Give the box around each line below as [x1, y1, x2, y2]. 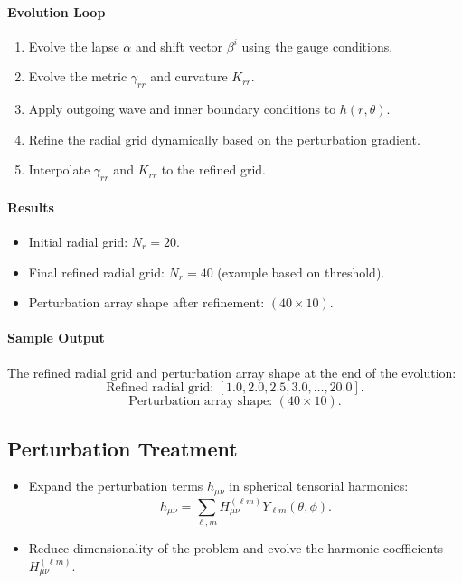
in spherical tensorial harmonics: [229, 476, 409, 495]
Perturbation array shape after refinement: [28, 293, 265, 312]
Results [7, 197, 54, 216]
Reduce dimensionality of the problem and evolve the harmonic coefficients [28, 538, 443, 557]
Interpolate [28, 160, 90, 179]
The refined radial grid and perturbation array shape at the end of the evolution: [7, 362, 457, 381]
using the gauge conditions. [241, 36, 393, 55]
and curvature [150, 67, 228, 86]
